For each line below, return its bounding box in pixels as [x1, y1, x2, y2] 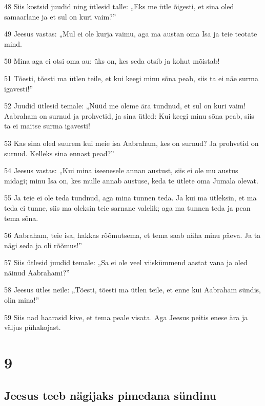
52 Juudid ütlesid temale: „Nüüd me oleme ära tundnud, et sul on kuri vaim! [4, 100, 246, 111]
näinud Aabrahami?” [4, 267, 70, 278]
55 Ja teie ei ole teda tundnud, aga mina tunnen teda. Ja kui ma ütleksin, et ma [4, 192, 257, 203]
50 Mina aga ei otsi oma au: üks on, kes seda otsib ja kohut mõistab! [4, 56, 220, 66]
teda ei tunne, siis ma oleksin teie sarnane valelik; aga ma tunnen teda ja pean [4, 202, 251, 213]
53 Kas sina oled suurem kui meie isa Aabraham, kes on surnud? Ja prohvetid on [4, 137, 259, 148]
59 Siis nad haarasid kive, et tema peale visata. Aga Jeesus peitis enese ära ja [4, 311, 248, 322]
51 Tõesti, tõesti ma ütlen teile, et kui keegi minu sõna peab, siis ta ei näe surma [4, 72, 258, 83]
